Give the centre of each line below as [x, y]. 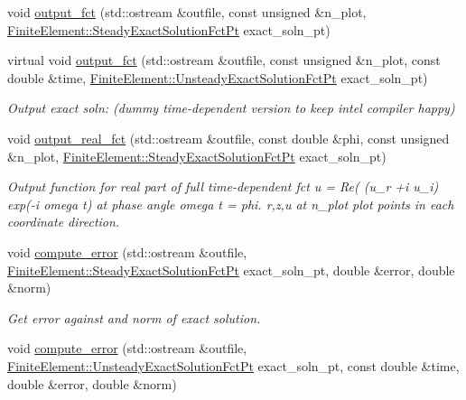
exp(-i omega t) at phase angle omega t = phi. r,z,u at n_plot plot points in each [231, 204]
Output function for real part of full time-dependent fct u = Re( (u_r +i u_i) [223, 186]
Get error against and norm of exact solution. [134, 317]
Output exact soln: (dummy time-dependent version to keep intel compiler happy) [231, 108]
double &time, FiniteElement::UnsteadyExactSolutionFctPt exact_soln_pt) [218, 77]
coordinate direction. [64, 222]
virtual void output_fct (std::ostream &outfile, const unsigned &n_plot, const [224, 60]
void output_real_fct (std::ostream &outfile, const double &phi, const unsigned [228, 138]
